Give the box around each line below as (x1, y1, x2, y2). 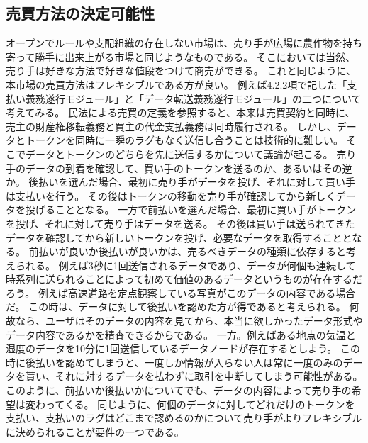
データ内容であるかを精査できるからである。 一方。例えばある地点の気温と (6, 327, 356, 342)
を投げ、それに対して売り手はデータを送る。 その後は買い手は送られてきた (6, 215, 355, 230)
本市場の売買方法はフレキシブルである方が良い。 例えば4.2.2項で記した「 (6, 77, 347, 91)
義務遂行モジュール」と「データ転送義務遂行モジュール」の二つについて (25, 91, 362, 106)
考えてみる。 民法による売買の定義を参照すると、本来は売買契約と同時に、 (6, 105, 355, 120)
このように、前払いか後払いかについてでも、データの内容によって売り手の (6, 383, 352, 398)
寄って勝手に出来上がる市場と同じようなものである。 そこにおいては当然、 (6, 49, 356, 64)
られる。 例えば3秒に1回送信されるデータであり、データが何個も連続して (15, 257, 356, 272)
